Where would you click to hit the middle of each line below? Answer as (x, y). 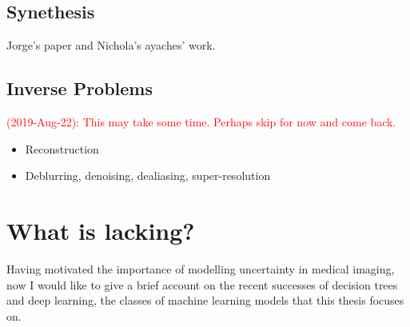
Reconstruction (62, 148)
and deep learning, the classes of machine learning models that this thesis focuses (205, 300)
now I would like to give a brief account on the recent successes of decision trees (202, 284)
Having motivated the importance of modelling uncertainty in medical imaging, (201, 268)
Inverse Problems (80, 88)
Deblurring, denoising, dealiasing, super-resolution (148, 175)
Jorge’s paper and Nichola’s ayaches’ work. (111, 45)
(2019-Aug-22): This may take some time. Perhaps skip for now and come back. (201, 122)
